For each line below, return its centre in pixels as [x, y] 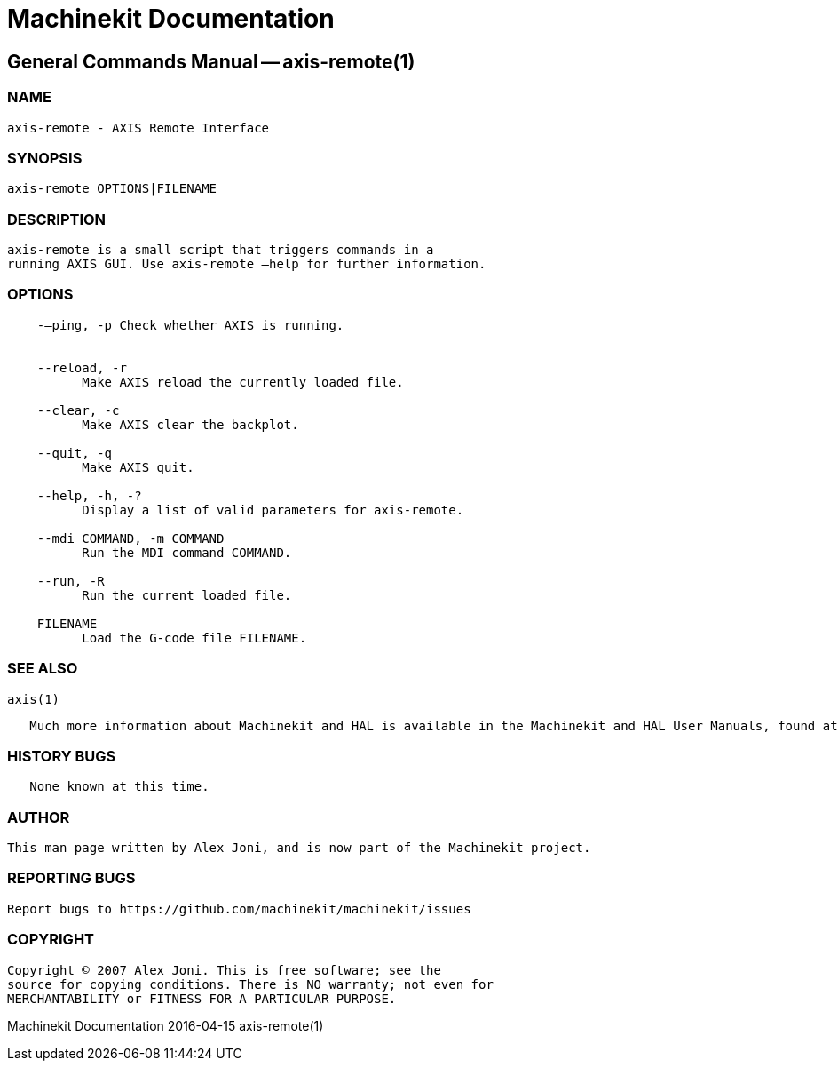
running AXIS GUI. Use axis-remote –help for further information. [247, 264]
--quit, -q [75, 453]
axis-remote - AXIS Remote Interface [138, 128]
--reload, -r [82, 367]
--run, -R [71, 581]
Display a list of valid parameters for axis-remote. [273, 510]
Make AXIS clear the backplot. [190, 424]
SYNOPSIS [45, 158]
